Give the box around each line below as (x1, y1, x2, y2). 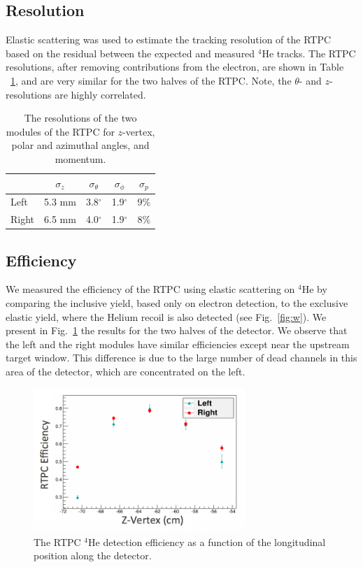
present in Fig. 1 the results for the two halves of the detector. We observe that (6, 323, 348, 338)
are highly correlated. (55, 87, 146, 101)
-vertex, (122, 124, 155, 138)
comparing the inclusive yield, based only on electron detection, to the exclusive (6, 295, 348, 310)
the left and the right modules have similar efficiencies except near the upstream (6, 336, 350, 351)
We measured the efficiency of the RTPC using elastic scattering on (6, 282, 295, 296)
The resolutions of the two (24, 110, 137, 125)
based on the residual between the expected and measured (6, 45, 255, 60)
